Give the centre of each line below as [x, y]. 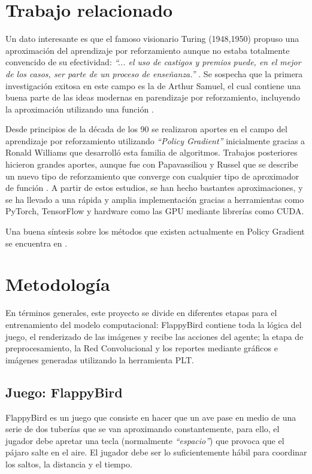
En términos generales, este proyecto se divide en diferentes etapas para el [141, 313]
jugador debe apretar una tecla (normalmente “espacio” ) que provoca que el [145, 440]
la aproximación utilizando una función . [80, 109]
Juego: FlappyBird [64, 392]
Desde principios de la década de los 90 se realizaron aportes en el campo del [146, 129]
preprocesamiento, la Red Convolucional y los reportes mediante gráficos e [142, 348]
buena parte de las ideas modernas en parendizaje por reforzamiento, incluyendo [153, 97]
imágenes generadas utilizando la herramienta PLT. [100, 359]
